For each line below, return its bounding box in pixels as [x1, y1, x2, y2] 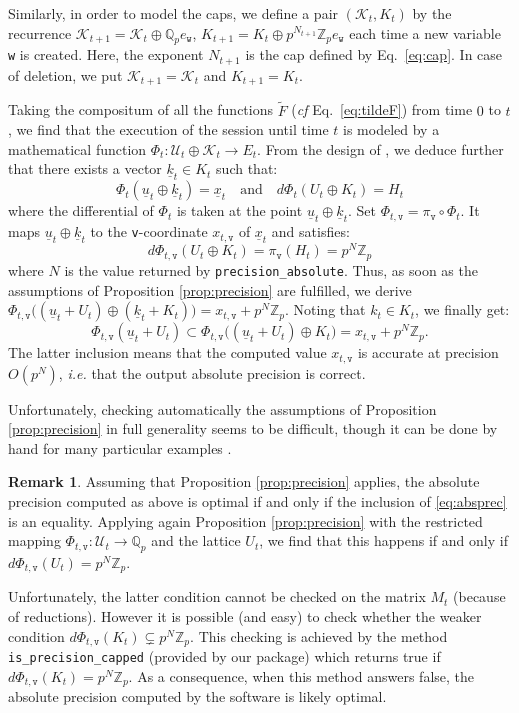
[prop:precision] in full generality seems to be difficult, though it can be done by [8, 418, 498, 439]
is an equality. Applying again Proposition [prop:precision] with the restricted [8, 510, 483, 531]
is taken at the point [176, 200, 303, 221]
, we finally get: [415, 299, 510, 320]
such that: [216, 158, 278, 179]
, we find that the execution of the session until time [8, 119, 329, 140]
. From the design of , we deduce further [257, 138, 504, 159]
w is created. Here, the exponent [8, 44, 204, 65]
